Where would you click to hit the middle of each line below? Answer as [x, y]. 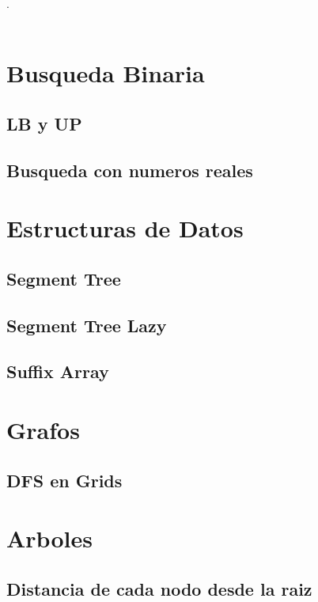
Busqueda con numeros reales [130, 170]
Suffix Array [58, 371]
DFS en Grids [64, 480]
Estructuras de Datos [125, 228]
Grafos [43, 430]
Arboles [49, 538]
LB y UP [44, 123]
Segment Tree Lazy [87, 325]
